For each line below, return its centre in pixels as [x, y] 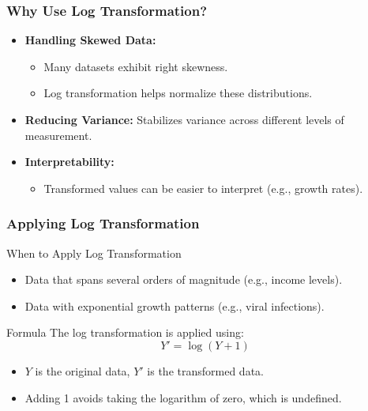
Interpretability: [69, 162]
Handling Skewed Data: [90, 40]
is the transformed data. [205, 370]
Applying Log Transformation [103, 223]
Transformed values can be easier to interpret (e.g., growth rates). [203, 188]
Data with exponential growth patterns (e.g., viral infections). [175, 305]
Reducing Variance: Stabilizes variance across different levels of [184, 119]
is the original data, [83, 370]
